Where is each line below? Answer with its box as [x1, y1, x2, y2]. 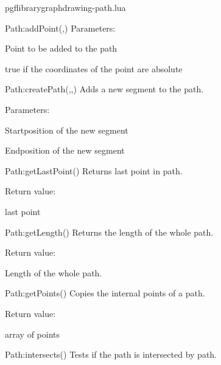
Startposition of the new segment [5, 123, 128, 136]
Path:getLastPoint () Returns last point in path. [5, 164, 183, 177]
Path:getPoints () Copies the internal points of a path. [5, 287, 205, 299]
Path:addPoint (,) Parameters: [5, 21, 116, 34]
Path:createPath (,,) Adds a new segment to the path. [5, 83, 204, 95]
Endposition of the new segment [5, 144, 125, 157]
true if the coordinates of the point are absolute [5, 62, 183, 75]
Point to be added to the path [5, 42, 118, 55]
